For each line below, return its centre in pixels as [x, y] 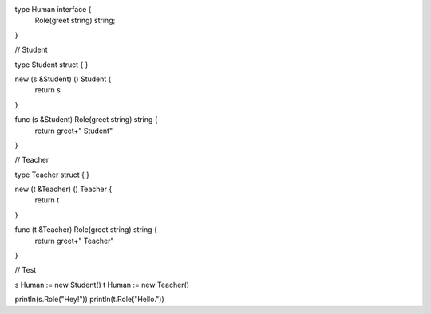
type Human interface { [53, 9]
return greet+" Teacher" [75, 241]
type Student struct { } [51, 65]
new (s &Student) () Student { [63, 79]
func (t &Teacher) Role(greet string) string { [86, 230]
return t [47, 200]
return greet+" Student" [74, 131]
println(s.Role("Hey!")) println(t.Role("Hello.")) [89, 300]
